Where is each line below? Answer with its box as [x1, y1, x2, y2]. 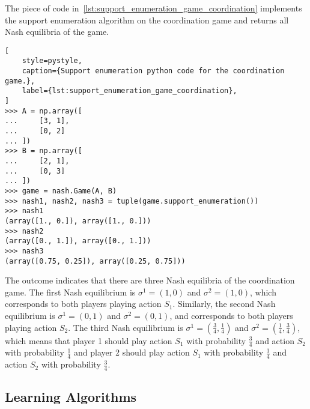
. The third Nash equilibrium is [68, 321, 183, 333]
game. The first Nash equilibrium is [5, 285, 136, 298]
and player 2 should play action [74, 346, 190, 359]
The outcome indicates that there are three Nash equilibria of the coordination [5, 274, 295, 286]
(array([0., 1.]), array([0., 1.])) [5, 237, 151, 246]
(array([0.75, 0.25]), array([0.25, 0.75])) [5, 256, 186, 265]
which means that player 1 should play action [5, 334, 172, 347]
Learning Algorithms [5, 387, 137, 406]
